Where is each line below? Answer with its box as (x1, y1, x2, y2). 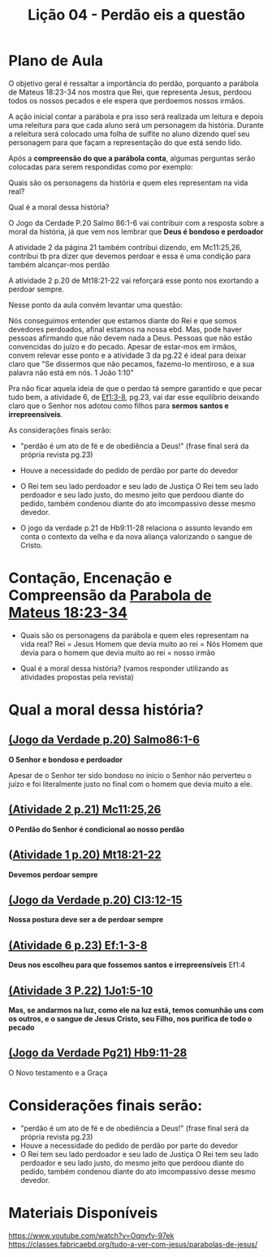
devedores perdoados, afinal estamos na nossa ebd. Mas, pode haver (8, 324, 242, 334)
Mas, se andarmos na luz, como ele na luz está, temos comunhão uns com (8, 1004, 264, 1015)
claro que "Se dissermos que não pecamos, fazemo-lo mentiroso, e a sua (8, 358, 255, 368)
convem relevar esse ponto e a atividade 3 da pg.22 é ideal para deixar (8, 350, 247, 360)
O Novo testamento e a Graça (8, 1067, 108, 1077)
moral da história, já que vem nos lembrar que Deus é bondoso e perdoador (8, 226, 264, 236)
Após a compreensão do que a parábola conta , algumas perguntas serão (8, 153, 256, 163)
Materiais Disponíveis (8, 1203, 158, 1222)
